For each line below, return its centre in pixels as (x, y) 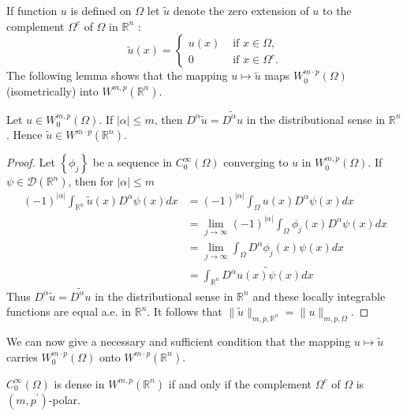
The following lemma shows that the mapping (117, 75)
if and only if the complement (240, 383)
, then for (91, 181)
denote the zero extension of (241, 10)
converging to (256, 162)
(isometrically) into (52, 90)
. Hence (24, 135)
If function (32, 10)
